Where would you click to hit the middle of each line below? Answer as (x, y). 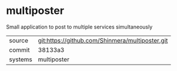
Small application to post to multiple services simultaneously (79, 27)
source (19, 40)
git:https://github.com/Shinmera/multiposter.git (103, 40)
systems (21, 59)
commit (19, 49)
